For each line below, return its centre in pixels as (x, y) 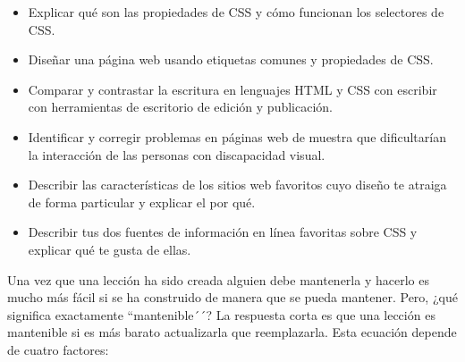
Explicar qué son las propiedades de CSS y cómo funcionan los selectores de (236, 12)
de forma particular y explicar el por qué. (142, 202)
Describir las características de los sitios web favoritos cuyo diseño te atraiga (237, 185)
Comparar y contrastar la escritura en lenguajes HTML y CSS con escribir (232, 89)
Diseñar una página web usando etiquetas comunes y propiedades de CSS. (231, 59)
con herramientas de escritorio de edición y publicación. (180, 107)
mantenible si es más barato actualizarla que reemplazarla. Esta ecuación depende (232, 332)
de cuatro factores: (58, 349)
